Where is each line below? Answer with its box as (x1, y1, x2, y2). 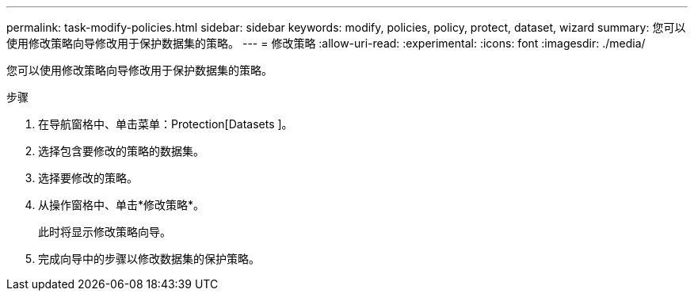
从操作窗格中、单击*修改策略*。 (38, 198, 205, 211)
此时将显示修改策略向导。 (38, 225, 171, 238)
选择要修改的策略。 (38, 171, 138, 185)
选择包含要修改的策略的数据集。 (38, 144, 204, 158)
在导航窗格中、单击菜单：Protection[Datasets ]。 (38, 117, 293, 131)
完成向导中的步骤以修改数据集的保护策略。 (38, 252, 260, 265)
